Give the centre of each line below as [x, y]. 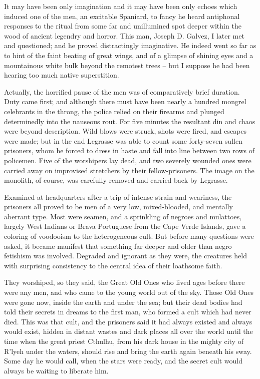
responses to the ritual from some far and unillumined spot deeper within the [123, 26]
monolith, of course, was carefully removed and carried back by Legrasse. [116, 180]
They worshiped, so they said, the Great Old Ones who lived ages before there [124, 282]
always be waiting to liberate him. [56, 370]
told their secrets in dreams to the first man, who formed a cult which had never [128, 312]
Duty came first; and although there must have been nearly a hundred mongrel [125, 101]
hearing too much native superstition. [62, 75]
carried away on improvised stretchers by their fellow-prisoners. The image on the [129, 170]
